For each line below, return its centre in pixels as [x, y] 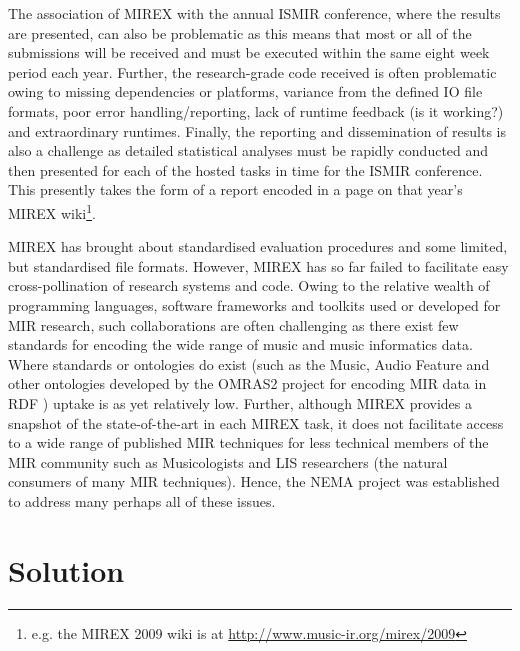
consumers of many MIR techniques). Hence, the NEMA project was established [254, 481]
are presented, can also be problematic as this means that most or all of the [240, 32]
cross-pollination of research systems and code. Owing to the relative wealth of [249, 285]
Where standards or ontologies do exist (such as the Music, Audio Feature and [249, 363]
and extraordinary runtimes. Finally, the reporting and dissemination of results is [257, 130]
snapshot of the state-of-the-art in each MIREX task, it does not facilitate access [256, 422]
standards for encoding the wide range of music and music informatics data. [240, 344]
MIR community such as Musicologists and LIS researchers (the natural [228, 461]
